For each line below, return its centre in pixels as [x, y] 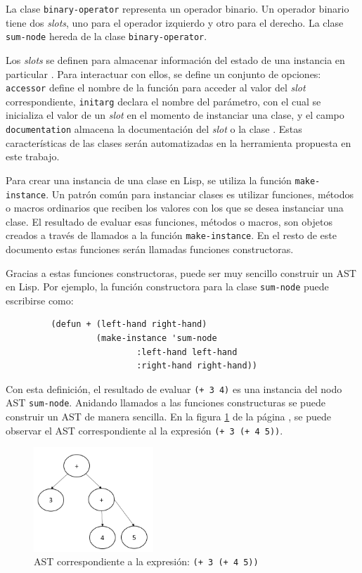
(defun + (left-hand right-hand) [129, 324]
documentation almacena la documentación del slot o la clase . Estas [154, 129]
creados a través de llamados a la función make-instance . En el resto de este [171, 235]
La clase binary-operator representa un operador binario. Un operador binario [177, 8]
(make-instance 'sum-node [156, 339]
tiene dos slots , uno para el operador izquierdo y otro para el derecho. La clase [175, 22]
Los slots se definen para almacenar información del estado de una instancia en [175, 59]
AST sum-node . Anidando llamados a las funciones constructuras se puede [166, 403]
